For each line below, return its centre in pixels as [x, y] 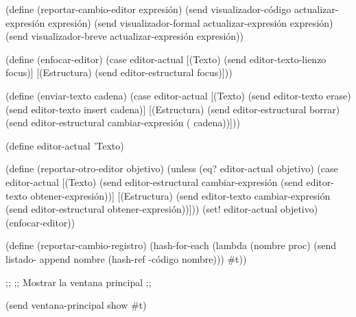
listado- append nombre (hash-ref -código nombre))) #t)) [126, 258]
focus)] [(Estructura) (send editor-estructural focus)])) [119, 72]
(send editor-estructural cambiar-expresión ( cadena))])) [123, 122]
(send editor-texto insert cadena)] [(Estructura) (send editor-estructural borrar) [173, 109]
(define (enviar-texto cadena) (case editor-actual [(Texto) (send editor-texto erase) [178, 95]
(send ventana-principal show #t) [76, 305]
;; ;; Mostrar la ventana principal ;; [79, 282]
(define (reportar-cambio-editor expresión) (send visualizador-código [149, 9]
